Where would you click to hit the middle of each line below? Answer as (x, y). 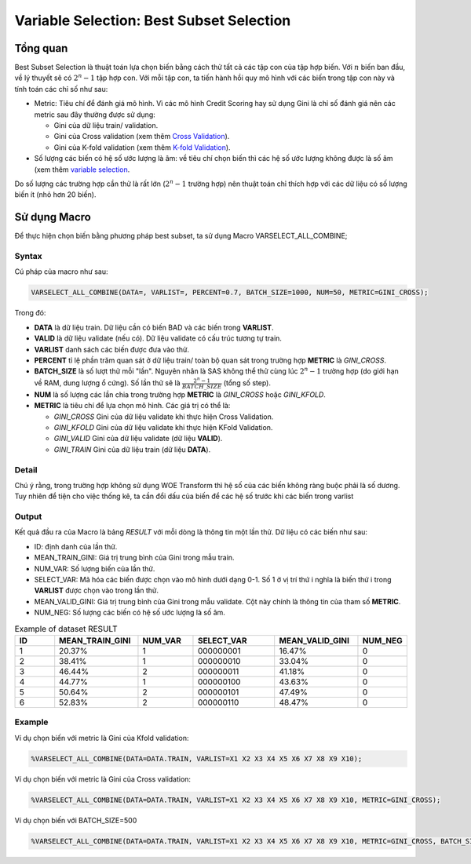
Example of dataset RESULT (66, 629)
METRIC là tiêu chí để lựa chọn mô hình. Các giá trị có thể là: (132, 406)
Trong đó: (30, 313)
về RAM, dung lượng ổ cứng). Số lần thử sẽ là (107, 383)
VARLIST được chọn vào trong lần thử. (96, 591)
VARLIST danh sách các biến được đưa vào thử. (112, 349)
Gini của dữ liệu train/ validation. (106, 126)
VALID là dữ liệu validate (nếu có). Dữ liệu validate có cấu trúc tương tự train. (158, 338)
